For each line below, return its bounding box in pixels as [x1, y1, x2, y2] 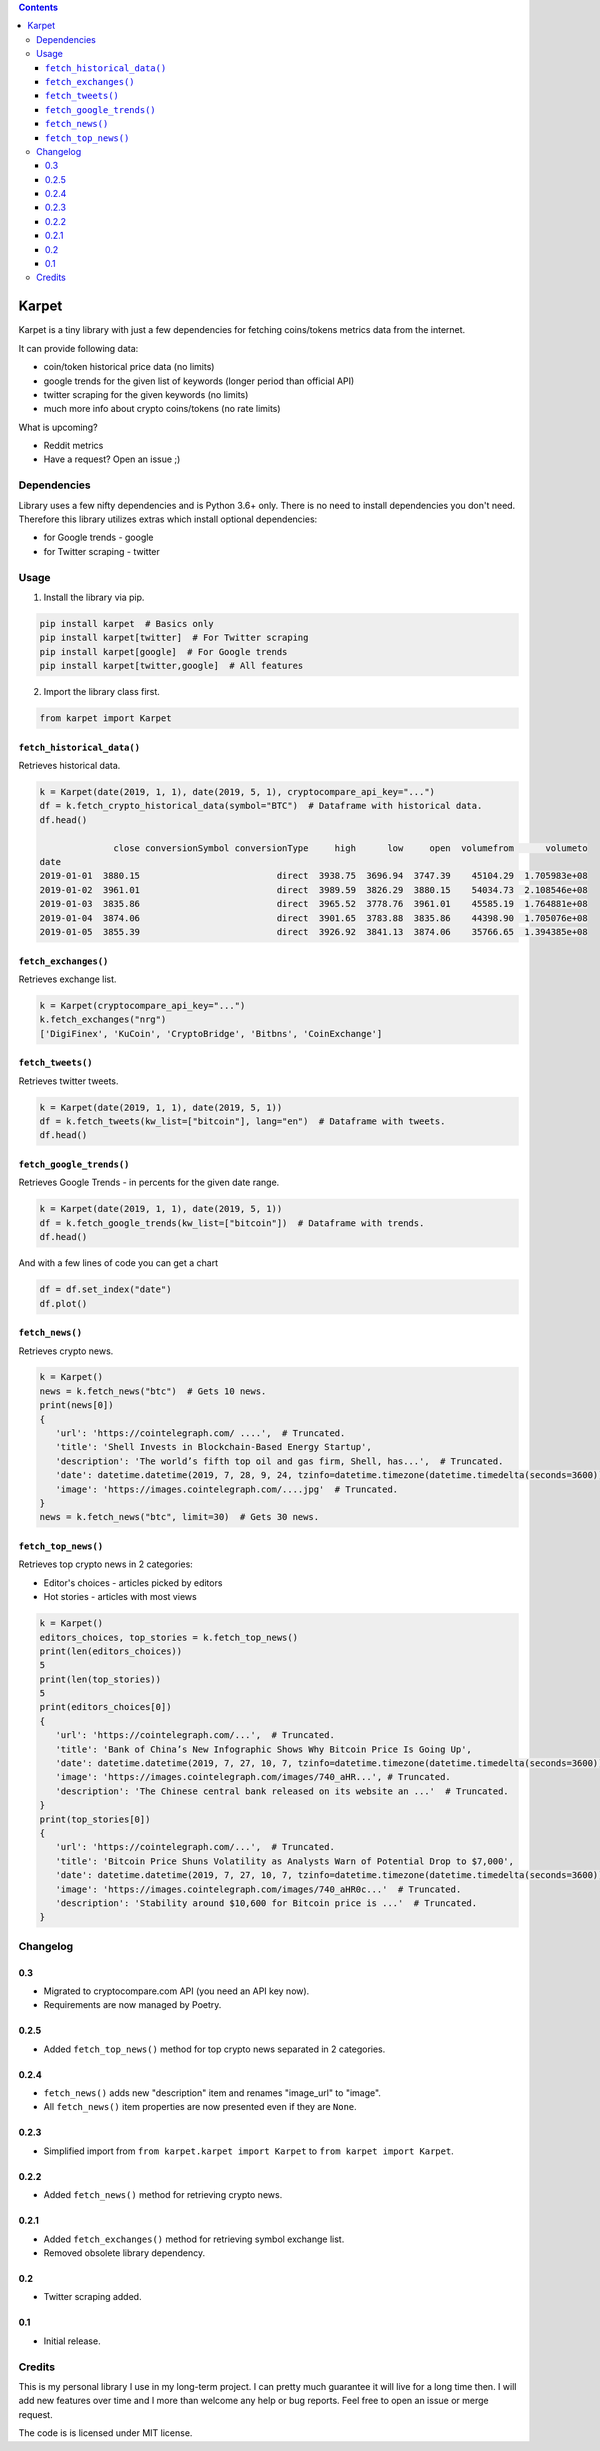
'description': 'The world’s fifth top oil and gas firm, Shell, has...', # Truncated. [55, 1455, 504, 1467]
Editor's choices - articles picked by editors [43, 1576, 223, 1589]
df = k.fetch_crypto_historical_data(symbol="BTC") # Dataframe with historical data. [39, 800, 483, 812]
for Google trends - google [43, 531, 154, 544]
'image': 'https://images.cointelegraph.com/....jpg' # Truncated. [55, 1483, 399, 1495]
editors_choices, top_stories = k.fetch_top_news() [39, 1631, 299, 1643]
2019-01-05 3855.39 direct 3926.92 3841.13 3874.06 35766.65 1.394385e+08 [39, 926, 589, 937]
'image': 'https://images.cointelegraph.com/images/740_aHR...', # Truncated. [55, 1771, 452, 1783]
